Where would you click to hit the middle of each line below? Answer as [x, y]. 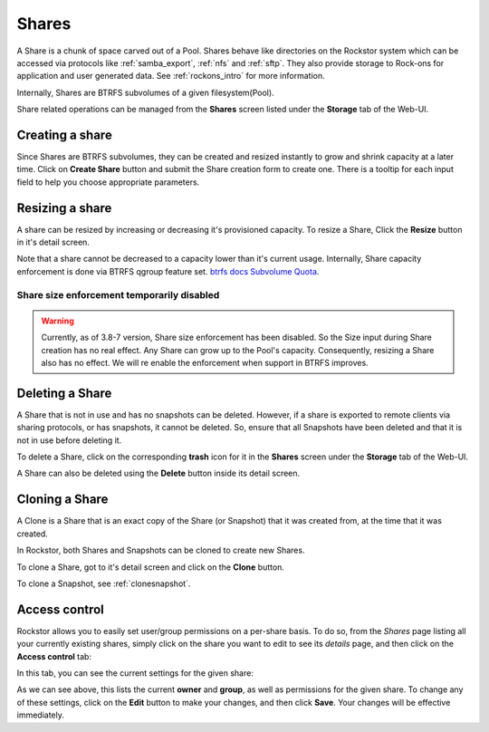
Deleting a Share [64, 393]
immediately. [41, 715]
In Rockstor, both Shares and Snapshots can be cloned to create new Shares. [161, 550]
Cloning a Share [62, 500]
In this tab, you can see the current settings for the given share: [135, 673]
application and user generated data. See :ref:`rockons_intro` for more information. [171, 76]
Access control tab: [54, 656]
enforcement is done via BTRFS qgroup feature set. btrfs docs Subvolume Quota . [168, 271]
